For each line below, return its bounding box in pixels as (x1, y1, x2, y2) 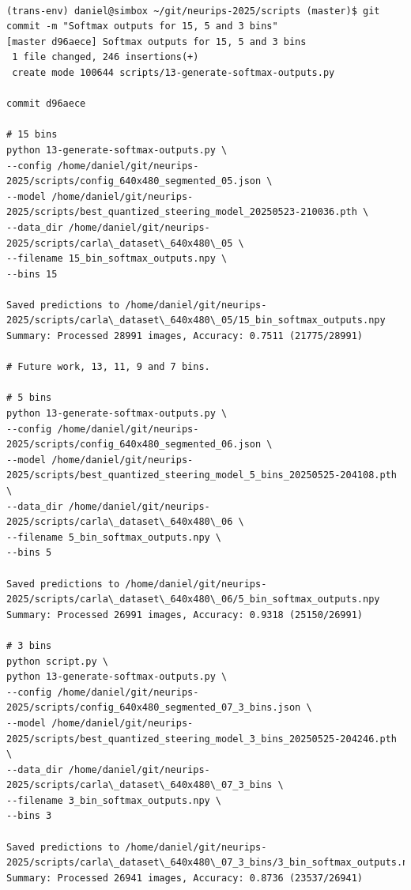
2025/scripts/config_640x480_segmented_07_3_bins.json (6, 702, 301, 714)
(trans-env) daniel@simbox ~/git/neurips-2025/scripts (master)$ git (6, 5, 380, 17)
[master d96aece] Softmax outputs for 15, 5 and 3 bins (6, 36, 307, 47)
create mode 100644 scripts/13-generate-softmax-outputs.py (12, 66, 335, 78)
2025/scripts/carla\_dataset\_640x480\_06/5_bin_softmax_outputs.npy (6, 594, 380, 605)
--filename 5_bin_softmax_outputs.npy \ (6, 531, 222, 543)
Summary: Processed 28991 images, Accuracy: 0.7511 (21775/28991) (6, 330, 364, 342)
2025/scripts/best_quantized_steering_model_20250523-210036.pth (6, 206, 357, 218)
